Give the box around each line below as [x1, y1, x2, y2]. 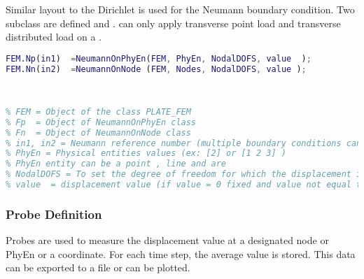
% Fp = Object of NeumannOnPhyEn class [6, 117, 197, 127]
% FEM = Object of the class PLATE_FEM [6, 106, 191, 117]
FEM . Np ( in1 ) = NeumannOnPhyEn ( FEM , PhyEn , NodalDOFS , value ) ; [6, 53, 311, 64]
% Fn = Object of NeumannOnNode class [6, 127, 191, 138]
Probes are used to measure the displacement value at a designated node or [6, 233, 329, 248]
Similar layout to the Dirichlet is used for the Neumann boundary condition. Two [6, 2, 355, 16]
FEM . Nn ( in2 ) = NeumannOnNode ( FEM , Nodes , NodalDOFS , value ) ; [6, 64, 307, 74]
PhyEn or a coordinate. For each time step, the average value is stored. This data [6, 246, 356, 261]
